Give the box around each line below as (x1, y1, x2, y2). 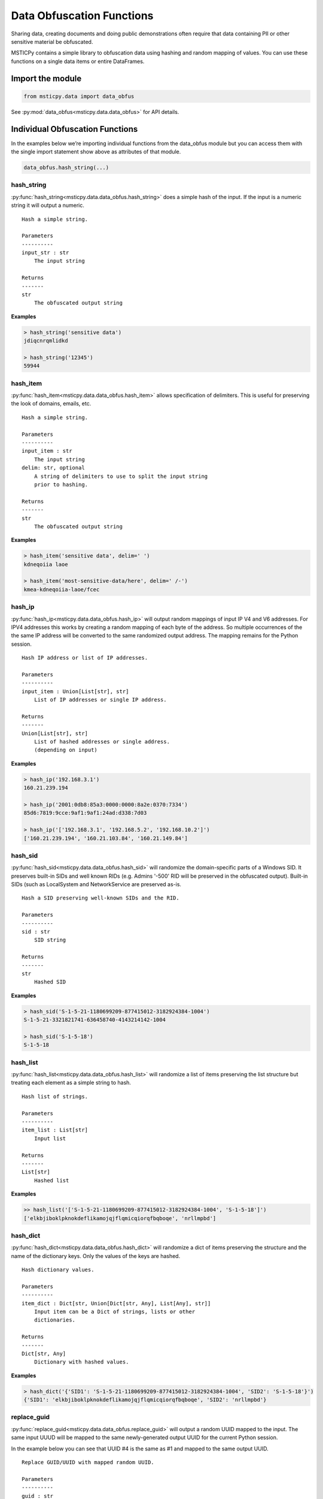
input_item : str (22, 447, 72, 454)
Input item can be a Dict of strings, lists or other (33, 1308, 196, 1315)
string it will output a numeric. (11, 201, 85, 209)
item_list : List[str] (22, 1127, 89, 1133)
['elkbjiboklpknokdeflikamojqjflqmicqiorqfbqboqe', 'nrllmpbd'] (23, 1215, 217, 1221)
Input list (33, 1135, 66, 1142)
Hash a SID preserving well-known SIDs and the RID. (22, 895, 179, 902)
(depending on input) (33, 747, 98, 754)
